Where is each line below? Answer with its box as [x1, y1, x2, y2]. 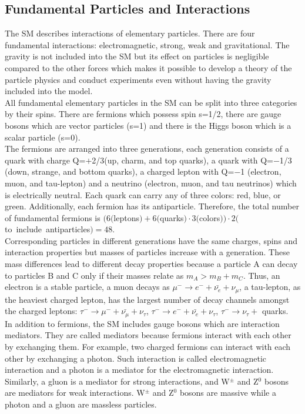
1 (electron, [240, 165, 281, 178]
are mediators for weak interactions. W [5, 386, 145, 399]
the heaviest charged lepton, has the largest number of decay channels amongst [5, 293, 290, 305]
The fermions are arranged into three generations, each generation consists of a [5, 142, 289, 155]
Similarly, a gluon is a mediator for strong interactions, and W [5, 375, 230, 387]
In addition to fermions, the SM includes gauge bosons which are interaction [5, 317, 280, 329]
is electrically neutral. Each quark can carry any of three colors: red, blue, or [5, 188, 281, 201]
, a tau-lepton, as [239, 281, 301, 293]
